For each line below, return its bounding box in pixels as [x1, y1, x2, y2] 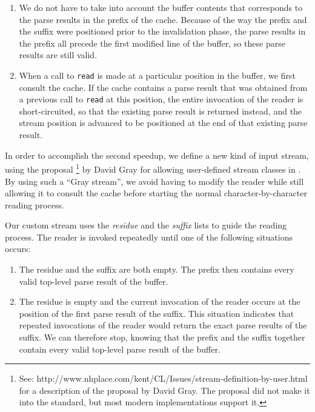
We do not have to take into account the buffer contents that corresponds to [19, 1, 303, 13]
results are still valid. [19, 48, 98, 61]
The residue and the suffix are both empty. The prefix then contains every [19, 263, 294, 276]
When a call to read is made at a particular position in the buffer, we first [19, 68, 296, 81]
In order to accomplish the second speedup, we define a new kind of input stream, [5, 148, 309, 161]
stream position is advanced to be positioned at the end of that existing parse [19, 116, 308, 129]
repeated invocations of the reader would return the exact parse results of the [19, 319, 307, 331]
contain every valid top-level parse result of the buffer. [19, 342, 220, 355]
